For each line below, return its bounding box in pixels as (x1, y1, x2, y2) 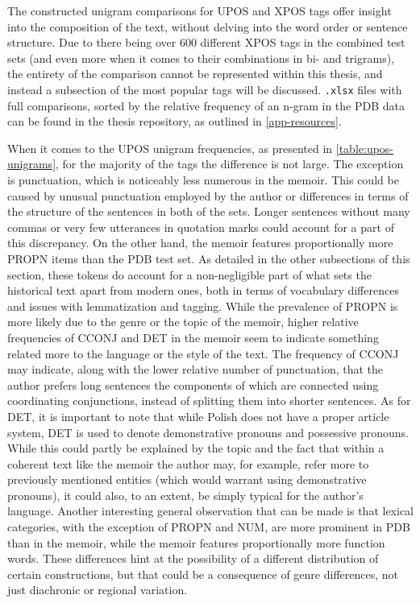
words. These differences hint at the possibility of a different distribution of (7, 550, 379, 567)
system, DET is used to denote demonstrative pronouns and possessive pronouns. (7, 423, 409, 440)
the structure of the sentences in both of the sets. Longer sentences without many (7, 203, 410, 220)
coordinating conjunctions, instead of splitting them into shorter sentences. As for (7, 392, 411, 409)
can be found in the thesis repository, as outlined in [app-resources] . (7, 113, 342, 130)
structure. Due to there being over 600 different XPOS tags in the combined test (7, 34, 405, 51)
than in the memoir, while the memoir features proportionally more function (7, 534, 385, 551)
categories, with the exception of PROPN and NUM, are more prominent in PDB (7, 518, 410, 535)
